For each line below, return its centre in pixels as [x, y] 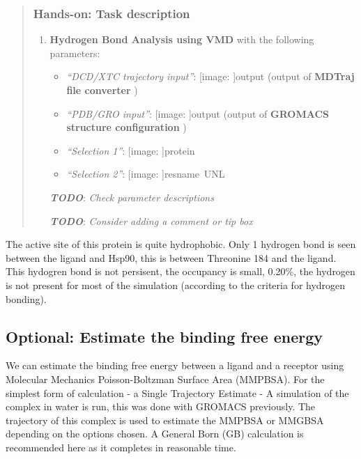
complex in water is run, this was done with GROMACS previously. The [161, 406]
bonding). [26, 298]
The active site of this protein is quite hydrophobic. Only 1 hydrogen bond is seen [181, 244]
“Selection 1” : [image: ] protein [131, 150]
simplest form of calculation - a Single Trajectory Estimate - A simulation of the [177, 392]
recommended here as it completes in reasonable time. [121, 447]
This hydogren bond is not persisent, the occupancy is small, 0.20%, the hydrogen [180, 271]
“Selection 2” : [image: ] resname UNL [146, 174]
